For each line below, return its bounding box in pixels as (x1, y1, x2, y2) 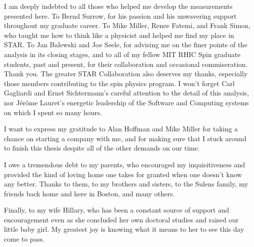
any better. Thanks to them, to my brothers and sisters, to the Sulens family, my (4, 179, 249, 189)
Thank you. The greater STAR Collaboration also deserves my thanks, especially (4, 68, 248, 79)
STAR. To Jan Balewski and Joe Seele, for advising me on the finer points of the (4, 39, 248, 50)
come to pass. (4, 234, 45, 244)
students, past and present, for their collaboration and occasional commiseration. (4, 59, 248, 69)
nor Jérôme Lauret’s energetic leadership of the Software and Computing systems (4, 97, 249, 107)
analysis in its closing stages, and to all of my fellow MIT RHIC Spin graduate (4, 49, 241, 59)
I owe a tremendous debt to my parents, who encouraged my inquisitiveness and (4, 159, 245, 169)
